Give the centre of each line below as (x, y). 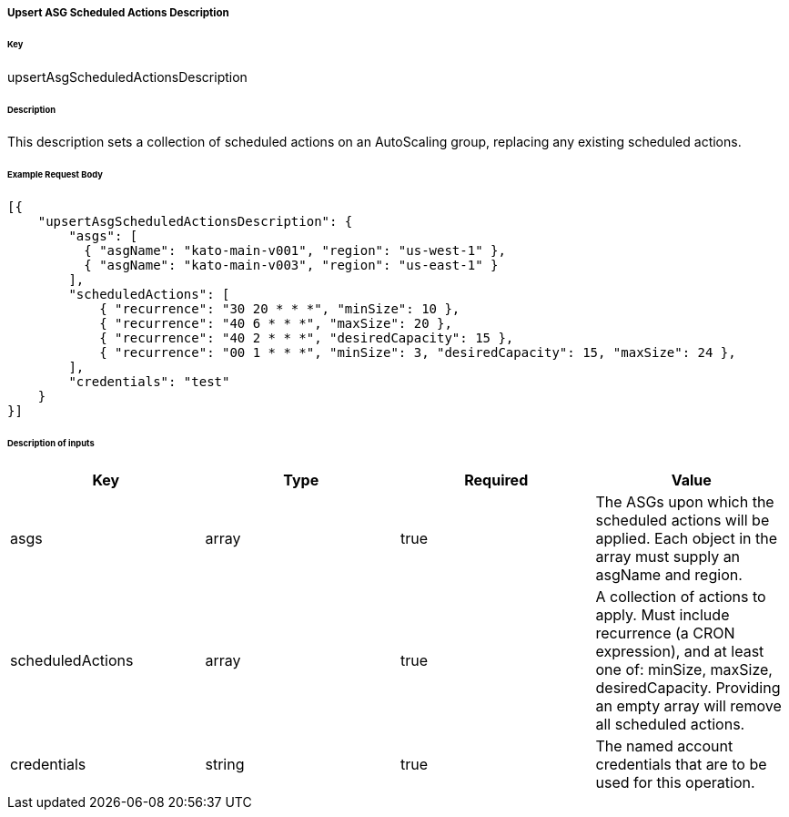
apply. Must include (663, 614)
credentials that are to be (681, 764)
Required (496, 480)
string (225, 764)
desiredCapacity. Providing (688, 687)
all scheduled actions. (670, 724)
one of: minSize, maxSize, (684, 669)
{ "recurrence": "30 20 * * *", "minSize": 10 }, (280, 309)
